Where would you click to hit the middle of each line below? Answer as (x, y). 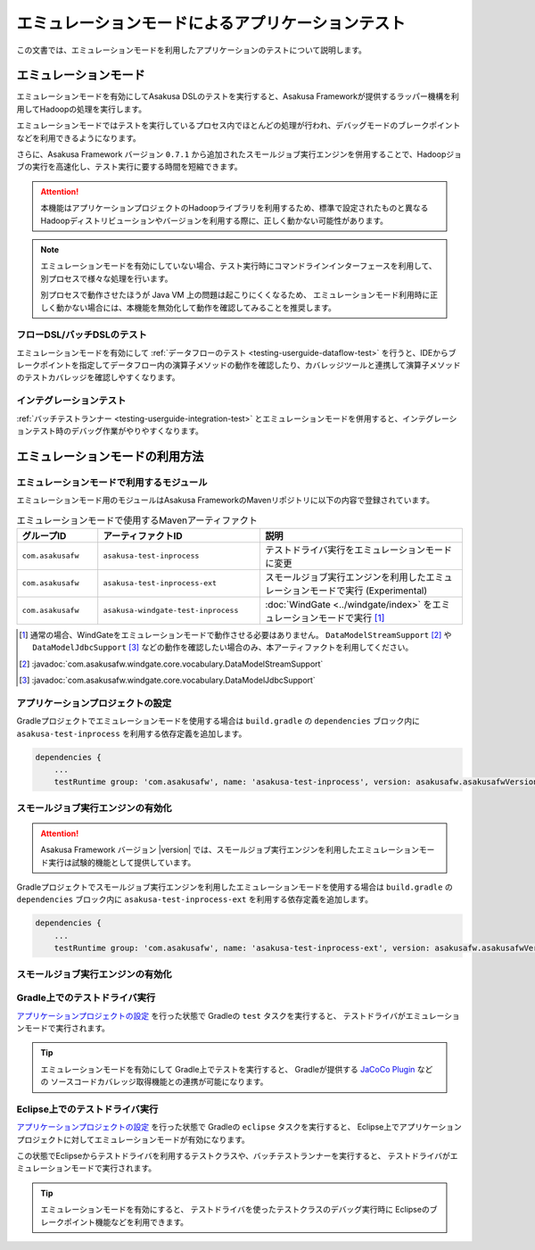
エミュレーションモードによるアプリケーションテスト (211, 23)
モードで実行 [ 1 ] (351, 617)
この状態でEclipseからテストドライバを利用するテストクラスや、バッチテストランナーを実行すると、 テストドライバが (233, 1156)
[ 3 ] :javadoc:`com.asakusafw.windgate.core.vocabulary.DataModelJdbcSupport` (167, 680)
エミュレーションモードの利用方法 (110, 456)
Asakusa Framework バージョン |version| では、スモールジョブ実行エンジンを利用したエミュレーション (230, 850)
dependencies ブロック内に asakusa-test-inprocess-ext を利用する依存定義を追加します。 (195, 899)
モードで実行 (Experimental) (368, 591)
